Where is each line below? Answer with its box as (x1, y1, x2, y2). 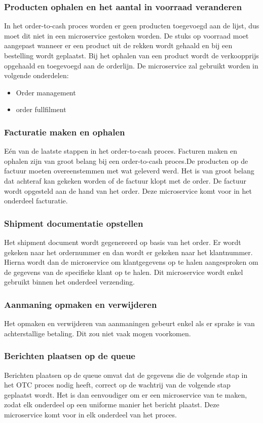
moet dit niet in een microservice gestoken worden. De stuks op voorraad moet (4, 30, 249, 41)
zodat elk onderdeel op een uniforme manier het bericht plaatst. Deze (4, 399, 219, 410)
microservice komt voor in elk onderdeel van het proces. (4, 409, 177, 419)
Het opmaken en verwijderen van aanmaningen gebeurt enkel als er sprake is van (4, 318, 255, 329)
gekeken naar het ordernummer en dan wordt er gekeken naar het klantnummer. (4, 246, 253, 257)
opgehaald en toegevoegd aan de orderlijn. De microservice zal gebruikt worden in (4, 60, 258, 70)
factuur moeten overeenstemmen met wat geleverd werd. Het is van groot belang (4, 165, 254, 176)
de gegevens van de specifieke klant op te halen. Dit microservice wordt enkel (4, 266, 243, 277)
